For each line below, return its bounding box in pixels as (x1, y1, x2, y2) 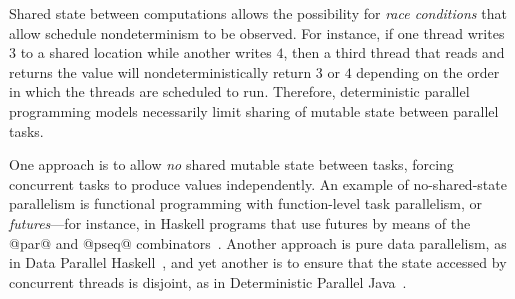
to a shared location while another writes (20, 42, 272, 63)
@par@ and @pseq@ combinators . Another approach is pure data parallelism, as (9, 232, 507, 253)
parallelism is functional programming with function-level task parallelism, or (9, 193, 483, 214)
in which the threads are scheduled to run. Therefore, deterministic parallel (9, 81, 470, 102)
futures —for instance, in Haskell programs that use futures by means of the (9, 212, 471, 233)
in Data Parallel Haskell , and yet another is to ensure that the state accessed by (9, 252, 507, 273)
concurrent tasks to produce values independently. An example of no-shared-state (9, 173, 507, 194)
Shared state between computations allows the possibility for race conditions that (9, 3, 507, 23)
